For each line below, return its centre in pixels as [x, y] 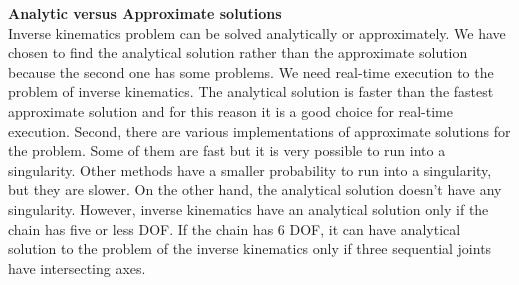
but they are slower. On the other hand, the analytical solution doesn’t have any [255, 189]
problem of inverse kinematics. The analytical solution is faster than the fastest [251, 91]
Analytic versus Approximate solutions [145, 13]
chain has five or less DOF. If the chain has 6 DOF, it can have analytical [234, 228]
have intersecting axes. [77, 267]
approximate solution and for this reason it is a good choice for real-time [231, 110]
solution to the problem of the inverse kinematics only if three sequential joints [250, 248]
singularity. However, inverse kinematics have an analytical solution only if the [248, 208]
